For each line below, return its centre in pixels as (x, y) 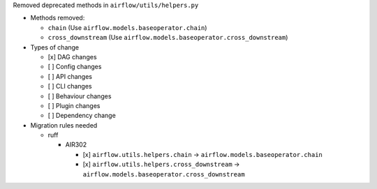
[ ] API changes (70, 76)
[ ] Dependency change (82, 116)
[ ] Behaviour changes (80, 96)
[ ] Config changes (75, 67)
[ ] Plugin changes (74, 105)
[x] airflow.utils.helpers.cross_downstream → (161, 165)
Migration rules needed (64, 125)
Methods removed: (58, 18)
